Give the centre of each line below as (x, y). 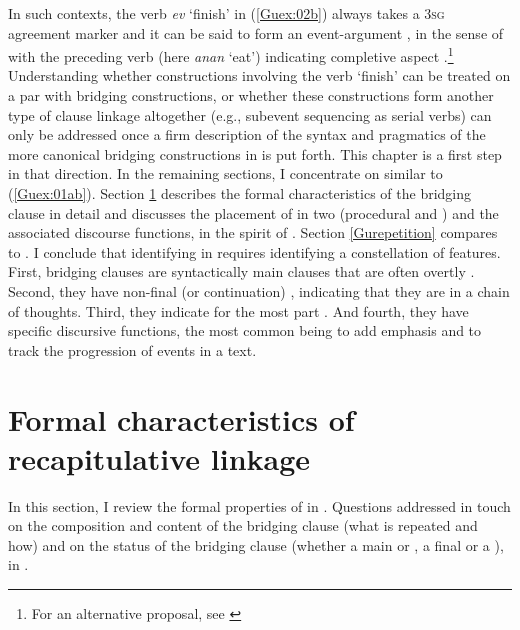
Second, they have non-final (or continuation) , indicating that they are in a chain (259, 290)
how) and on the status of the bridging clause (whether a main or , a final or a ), (256, 544)
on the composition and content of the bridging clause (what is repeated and (243, 525)
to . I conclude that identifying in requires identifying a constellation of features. (254, 251)
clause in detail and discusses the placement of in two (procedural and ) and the (253, 212)
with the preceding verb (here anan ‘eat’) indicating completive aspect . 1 (231, 54)
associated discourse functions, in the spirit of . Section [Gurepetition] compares (253, 232)
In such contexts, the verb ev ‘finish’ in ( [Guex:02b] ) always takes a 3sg (226, 13)
